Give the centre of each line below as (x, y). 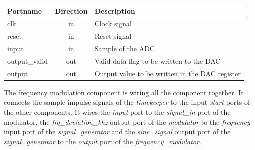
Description (115, 11)
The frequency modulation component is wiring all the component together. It (124, 92)
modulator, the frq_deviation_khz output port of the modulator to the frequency (127, 122)
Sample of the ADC (125, 49)
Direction (71, 11)
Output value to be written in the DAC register (168, 73)
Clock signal (113, 24)
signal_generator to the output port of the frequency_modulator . (103, 141)
